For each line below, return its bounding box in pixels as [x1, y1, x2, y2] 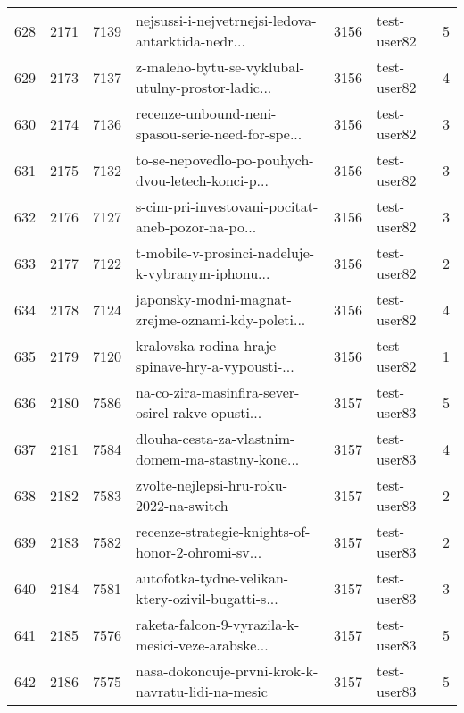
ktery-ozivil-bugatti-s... [136, 588, 278, 608]
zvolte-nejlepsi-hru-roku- [136, 474, 288, 495]
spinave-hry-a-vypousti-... [136, 356, 294, 376]
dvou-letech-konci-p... [136, 170, 269, 190]
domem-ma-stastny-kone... [136, 449, 300, 469]
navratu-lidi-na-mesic [136, 681, 268, 701]
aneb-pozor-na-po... [136, 216, 257, 237]
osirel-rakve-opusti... [136, 402, 262, 423]
